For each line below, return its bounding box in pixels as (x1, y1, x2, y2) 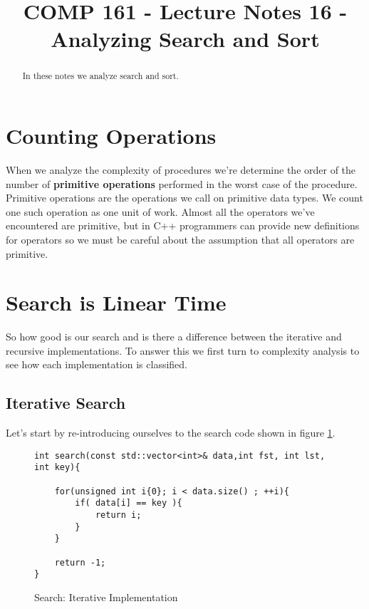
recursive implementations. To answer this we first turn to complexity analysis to (6, 343, 360, 358)
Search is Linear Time (6, 288, 227, 317)
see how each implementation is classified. (6, 357, 187, 372)
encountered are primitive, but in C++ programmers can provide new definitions (6, 218, 360, 233)
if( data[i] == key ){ (75, 498, 182, 509)
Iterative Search (6, 392, 126, 414)
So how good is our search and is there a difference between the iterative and (6, 329, 342, 344)
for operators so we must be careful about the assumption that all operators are (6, 231, 355, 246)
